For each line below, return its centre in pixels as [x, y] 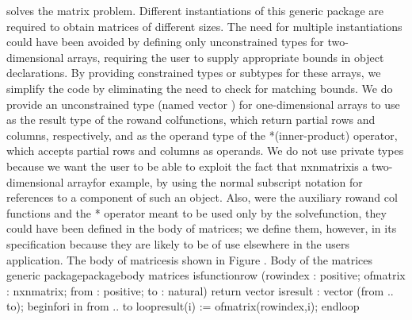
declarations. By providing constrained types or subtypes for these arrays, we [194, 73]
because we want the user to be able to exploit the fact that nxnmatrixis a [187, 166]
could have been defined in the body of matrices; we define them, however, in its [202, 228]
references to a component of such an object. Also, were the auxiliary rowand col [202, 197]
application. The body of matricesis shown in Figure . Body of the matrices [190, 259]
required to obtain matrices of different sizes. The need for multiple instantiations [204, 26]
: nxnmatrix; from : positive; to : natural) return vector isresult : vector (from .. [200, 290]
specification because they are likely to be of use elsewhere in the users [178, 243]
